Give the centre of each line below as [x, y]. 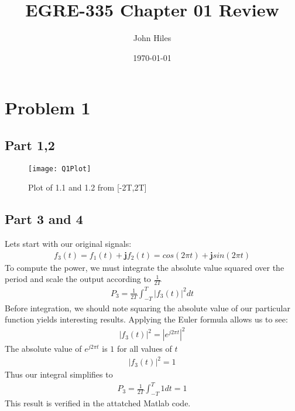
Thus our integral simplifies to [59, 374]
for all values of [144, 349]
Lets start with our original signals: [68, 244]
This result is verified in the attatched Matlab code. [98, 403]
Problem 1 [48, 108]
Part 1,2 [30, 145]
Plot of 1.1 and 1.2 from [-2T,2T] [88, 187]
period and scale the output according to [78, 279]
